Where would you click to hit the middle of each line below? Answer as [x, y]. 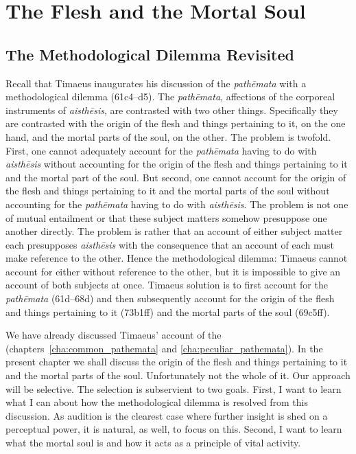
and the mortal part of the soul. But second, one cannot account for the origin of [176, 177]
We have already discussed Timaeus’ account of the [114, 335]
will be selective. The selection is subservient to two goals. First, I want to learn [174, 388]
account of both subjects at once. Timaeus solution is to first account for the [167, 285]
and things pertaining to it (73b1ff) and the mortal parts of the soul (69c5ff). [168, 311]
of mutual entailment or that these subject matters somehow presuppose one [166, 217]
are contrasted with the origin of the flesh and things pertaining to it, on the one [176, 123]
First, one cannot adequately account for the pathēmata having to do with [161, 150]
